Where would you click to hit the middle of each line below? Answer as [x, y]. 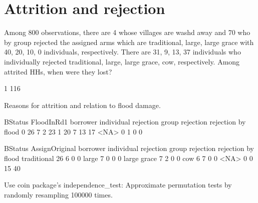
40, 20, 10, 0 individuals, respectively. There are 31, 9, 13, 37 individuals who [122, 52]
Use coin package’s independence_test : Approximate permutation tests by [118, 185]
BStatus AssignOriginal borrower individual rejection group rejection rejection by [129, 148]
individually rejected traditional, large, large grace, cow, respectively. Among [122, 61]
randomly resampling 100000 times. [58, 194]
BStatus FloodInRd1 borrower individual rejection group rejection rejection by [125, 122]
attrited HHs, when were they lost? [58, 71]
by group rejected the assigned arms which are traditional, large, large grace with [129, 42]
